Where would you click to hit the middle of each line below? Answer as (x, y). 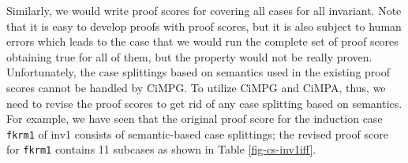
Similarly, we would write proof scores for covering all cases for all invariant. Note (204, 10)
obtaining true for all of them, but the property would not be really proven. (189, 56)
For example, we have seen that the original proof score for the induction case (195, 119)
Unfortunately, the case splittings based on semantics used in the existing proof (198, 72)
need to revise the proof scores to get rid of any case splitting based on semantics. (204, 103)
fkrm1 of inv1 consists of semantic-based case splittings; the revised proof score (197, 133)
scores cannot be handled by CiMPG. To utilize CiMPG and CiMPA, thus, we (196, 87)
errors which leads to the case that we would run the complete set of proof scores (202, 41)
